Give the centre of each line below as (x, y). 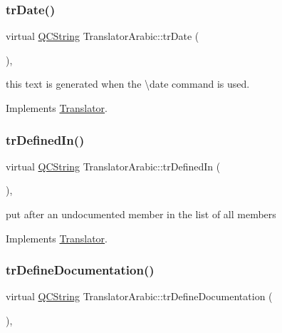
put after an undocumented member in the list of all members (141, 214)
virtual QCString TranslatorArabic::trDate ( (103, 36)
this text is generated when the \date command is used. (128, 84)
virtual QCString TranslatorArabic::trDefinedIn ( (113, 166)
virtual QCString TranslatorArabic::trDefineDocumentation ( (139, 296)
